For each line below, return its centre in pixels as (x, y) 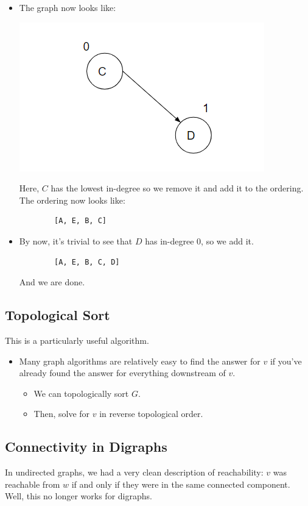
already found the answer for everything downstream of (122, 373)
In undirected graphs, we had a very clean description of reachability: (134, 472)
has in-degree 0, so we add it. (199, 241)
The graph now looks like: (68, 7)
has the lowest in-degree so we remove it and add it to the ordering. (177, 188)
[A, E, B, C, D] (87, 262)
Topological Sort (58, 315)
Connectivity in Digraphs (86, 447)
